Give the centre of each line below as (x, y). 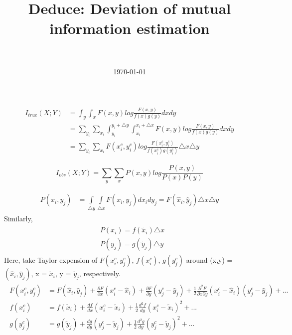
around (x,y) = (209, 260)
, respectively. (100, 273)
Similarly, (18, 218)
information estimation (130, 28)
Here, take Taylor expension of (51, 260)
